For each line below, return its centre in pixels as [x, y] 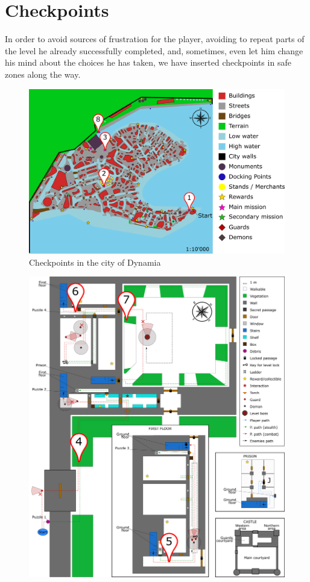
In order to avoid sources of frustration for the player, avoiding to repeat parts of [155, 39]
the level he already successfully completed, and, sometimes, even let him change [154, 50]
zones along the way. [43, 74]
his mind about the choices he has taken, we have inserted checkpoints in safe [148, 62]
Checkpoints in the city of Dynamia [95, 262]
